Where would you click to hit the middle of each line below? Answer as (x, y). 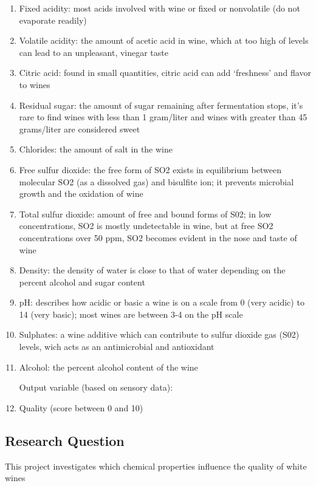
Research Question (65, 440)
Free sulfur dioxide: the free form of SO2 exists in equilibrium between (150, 169)
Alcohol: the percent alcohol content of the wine (108, 367)
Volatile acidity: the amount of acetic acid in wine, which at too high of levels (164, 40)
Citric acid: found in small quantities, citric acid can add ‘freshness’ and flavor (165, 73)
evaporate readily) (53, 20)
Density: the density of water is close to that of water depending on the (152, 270)
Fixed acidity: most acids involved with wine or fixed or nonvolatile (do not (160, 8)
